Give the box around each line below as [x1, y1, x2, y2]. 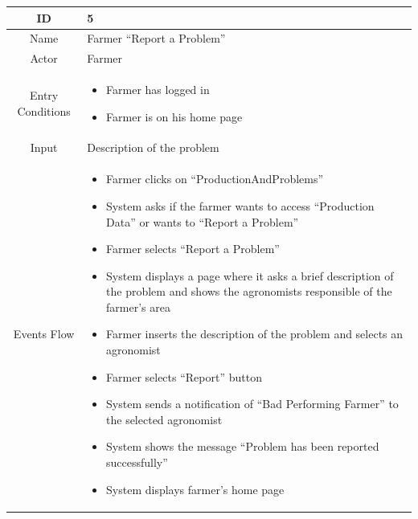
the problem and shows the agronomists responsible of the [106, 283, 392, 300]
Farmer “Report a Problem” [87, 30, 226, 47]
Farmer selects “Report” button [106, 368, 262, 385]
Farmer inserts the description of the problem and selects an [106, 325, 404, 342]
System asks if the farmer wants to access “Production [106, 197, 375, 214]
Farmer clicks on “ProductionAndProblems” [106, 170, 324, 187]
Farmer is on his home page [106, 108, 243, 125]
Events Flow [13, 325, 75, 342]
